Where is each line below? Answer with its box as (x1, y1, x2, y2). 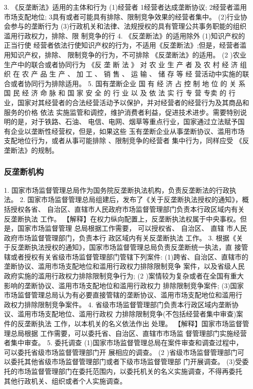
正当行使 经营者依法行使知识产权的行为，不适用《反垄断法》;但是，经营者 (4, 40, 240, 50)
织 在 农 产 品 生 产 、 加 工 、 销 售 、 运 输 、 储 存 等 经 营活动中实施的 (4, 69, 242, 79)
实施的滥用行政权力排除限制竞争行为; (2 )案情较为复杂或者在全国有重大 (17, 271, 244, 281)
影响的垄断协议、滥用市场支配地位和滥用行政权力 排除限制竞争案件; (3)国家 (4, 280, 244, 290)
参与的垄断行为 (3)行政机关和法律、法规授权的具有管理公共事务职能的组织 (10, 21, 247, 31)
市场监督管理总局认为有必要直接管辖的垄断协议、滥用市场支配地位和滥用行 (4, 290, 242, 300)
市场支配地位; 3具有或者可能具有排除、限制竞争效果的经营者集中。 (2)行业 (4, 11, 241, 21)
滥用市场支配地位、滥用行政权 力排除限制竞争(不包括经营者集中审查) (17, 309, 236, 319)
